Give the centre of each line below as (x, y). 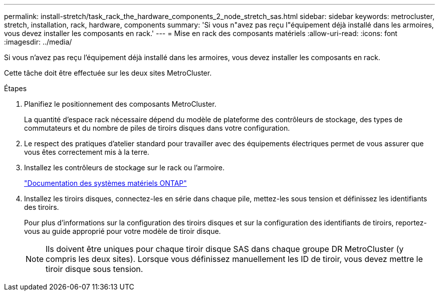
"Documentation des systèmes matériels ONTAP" (105, 183)
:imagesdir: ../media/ (38, 42)
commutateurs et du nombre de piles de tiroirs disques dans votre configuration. (157, 128)
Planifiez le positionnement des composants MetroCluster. (120, 104)
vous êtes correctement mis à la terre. (87, 152)
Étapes (16, 88)
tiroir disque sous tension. (94, 269)
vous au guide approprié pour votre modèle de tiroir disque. (123, 231)
